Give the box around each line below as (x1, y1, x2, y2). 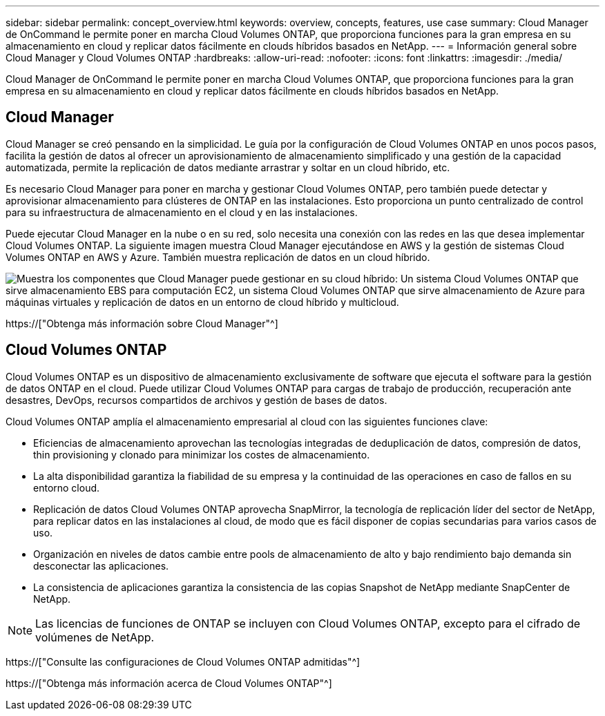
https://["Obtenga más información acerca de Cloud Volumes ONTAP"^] (6, 677, 332, 689)
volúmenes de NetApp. (35, 630, 155, 644)
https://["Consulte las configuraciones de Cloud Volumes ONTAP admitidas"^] (6, 655, 361, 668)
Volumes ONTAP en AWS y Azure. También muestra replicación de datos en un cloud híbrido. (6, 251, 430, 263)
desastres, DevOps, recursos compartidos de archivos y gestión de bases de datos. (6, 394, 387, 406)
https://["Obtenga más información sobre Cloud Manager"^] (6, 317, 278, 329)
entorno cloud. (33, 481, 100, 494)
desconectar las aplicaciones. (33, 559, 169, 572)
